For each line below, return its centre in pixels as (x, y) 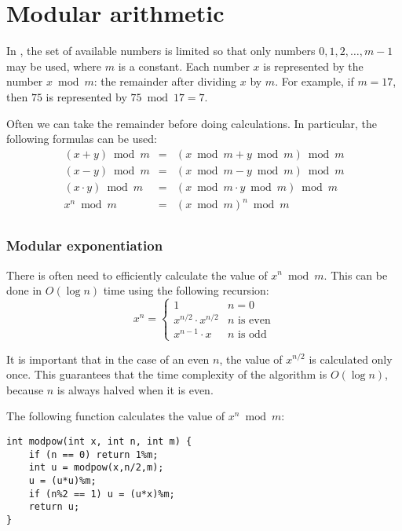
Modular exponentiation (85, 245)
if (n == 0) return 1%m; (93, 454)
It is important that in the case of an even (108, 359)
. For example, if (314, 81)
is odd (252, 335)
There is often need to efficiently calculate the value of (137, 275)
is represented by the (313, 66)
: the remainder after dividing (165, 81)
